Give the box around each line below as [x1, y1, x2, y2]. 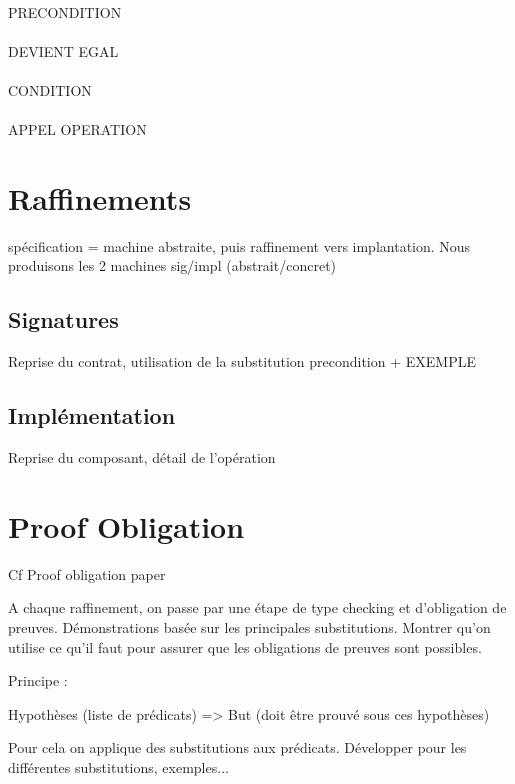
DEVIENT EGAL [8, 40, 119, 61]
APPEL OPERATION [8, 119, 147, 140]
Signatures [8, 304, 119, 335]
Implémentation [8, 400, 176, 431]
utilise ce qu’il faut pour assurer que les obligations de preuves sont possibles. [8, 636, 482, 657]
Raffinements [8, 177, 192, 218]
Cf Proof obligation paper [8, 563, 166, 584]
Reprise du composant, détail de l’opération [8, 447, 276, 468]
